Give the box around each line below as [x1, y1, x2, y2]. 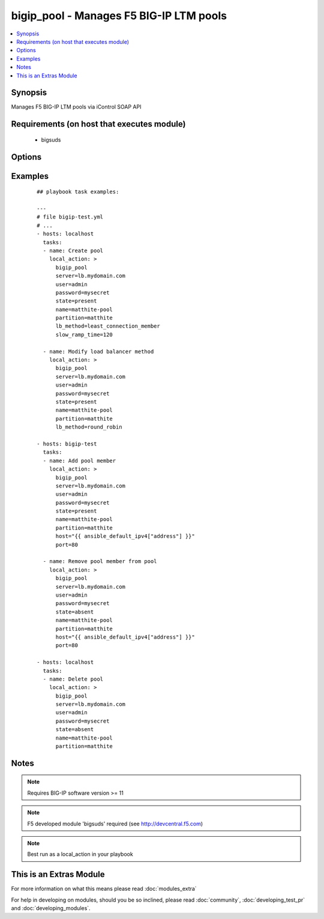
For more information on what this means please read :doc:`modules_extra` [11, 885, 197, 893]
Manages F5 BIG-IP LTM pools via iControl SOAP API [11, 103, 142, 110]
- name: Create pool [43, 247, 104, 254]
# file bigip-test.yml [37, 214, 104, 220]
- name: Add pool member [43, 457, 116, 464]
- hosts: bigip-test [37, 440, 97, 447]
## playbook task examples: [37, 188, 119, 195]
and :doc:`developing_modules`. [11, 905, 91, 912]
